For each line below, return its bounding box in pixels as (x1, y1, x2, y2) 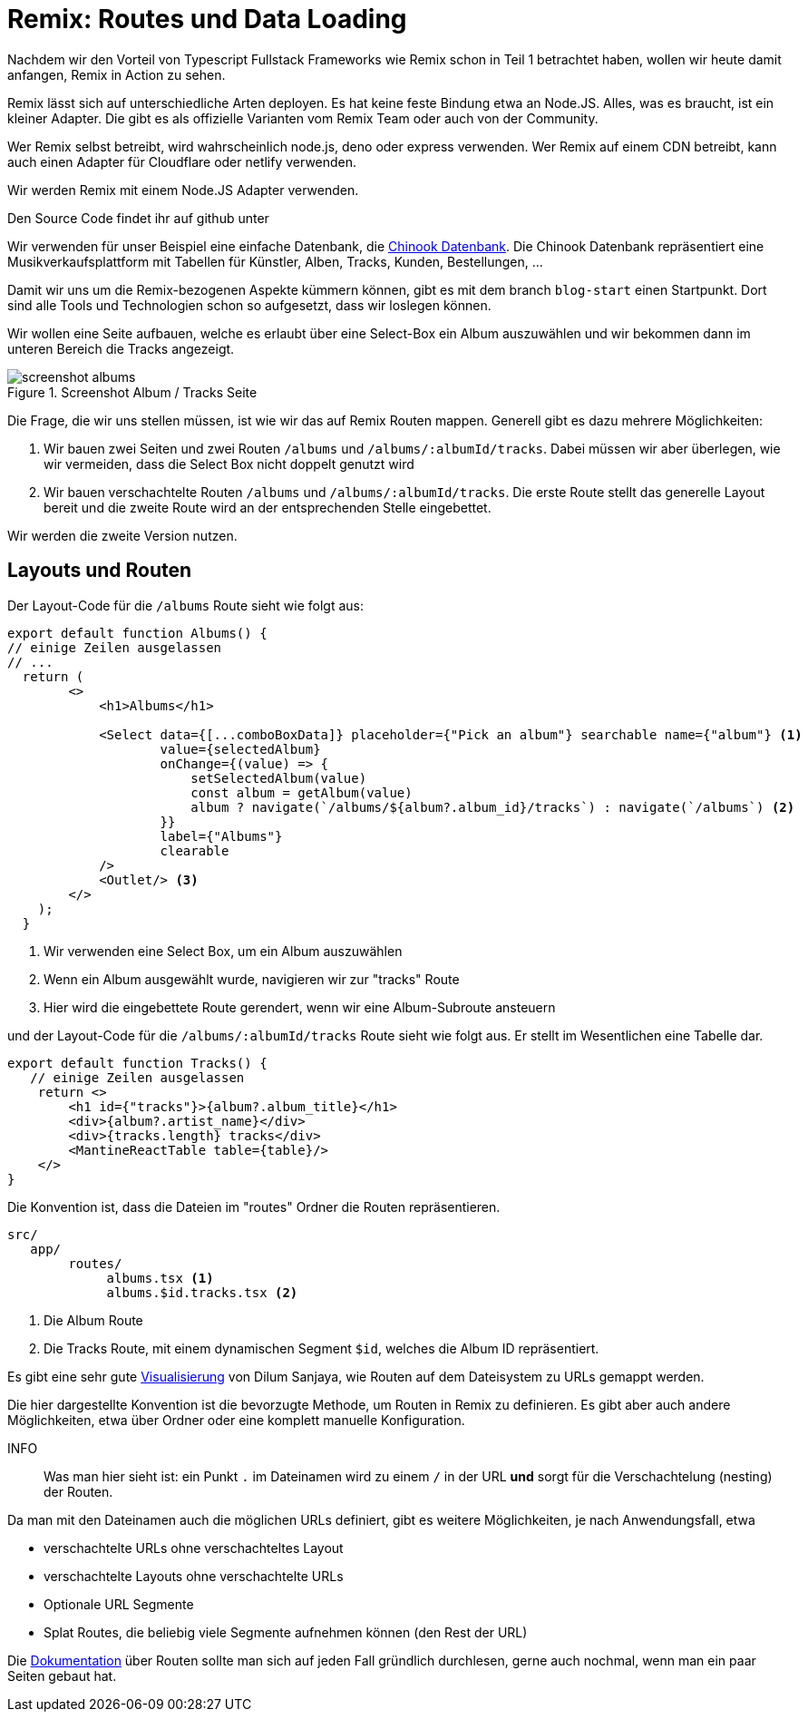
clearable (160, 843, 229, 858)
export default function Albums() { (7, 625, 268, 640)
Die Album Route (44, 1312, 143, 1328)
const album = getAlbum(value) (190, 785, 413, 800)
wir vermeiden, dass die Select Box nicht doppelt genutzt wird (44, 455, 414, 472)
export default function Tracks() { (7, 1055, 268, 1070)
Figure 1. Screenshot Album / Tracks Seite (7, 384, 258, 400)
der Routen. (44, 1483, 113, 1499)
